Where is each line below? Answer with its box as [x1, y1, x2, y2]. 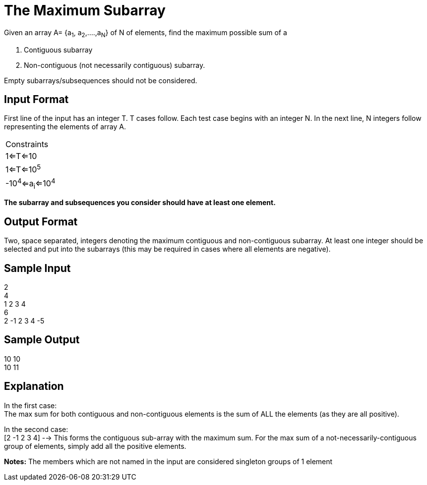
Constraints [5, 139, 49, 150]
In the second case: [4, 425, 68, 433]
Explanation [4, 380, 64, 393]
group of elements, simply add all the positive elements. [4, 441, 186, 450]
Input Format [4, 93, 69, 106]
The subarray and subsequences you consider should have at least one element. [4, 198, 276, 207]
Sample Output [4, 333, 80, 346]
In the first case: [4, 401, 57, 410]
